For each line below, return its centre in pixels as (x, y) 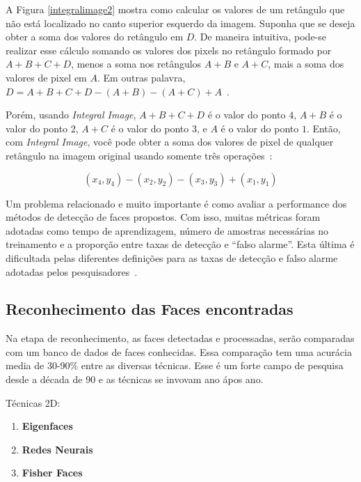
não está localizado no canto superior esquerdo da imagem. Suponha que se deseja (180, 23)
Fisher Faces (52, 473)
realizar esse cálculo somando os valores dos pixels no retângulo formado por (169, 50)
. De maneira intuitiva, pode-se (260, 37)
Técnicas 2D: (33, 402)
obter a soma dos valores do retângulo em (95, 37)
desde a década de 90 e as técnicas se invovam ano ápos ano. (135, 379)
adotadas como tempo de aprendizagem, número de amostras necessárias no (167, 230)
